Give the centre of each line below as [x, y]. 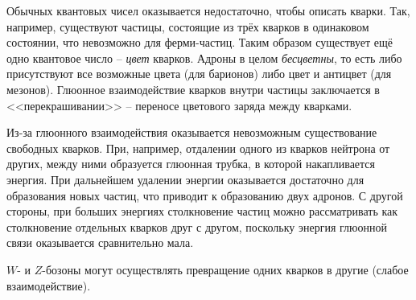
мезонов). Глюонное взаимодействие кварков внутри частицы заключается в [193, 89]
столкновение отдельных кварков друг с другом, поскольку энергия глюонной [197, 226]
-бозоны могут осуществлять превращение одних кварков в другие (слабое [225, 269]
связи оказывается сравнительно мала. [100, 242]
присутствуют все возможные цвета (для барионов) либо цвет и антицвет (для [199, 74]
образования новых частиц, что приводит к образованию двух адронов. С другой [205, 195]
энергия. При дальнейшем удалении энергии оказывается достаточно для [185, 179]
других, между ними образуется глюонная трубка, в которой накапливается [191, 164]
